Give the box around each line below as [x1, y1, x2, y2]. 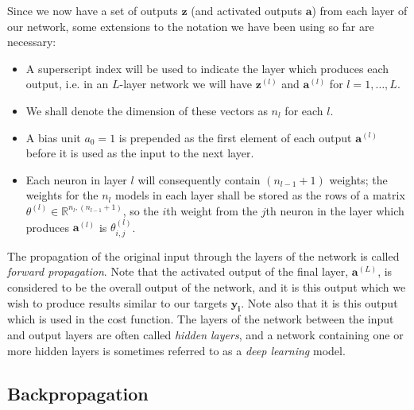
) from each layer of [311, 2, 408, 18]
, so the [122, 202, 159, 219]
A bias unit [25, 129, 81, 145]
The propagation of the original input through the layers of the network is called [7, 247, 400, 264]
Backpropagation [7, 381, 149, 405]
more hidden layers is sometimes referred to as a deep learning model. [7, 342, 346, 358]
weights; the [329, 171, 388, 188]
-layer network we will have [119, 75, 252, 92]
